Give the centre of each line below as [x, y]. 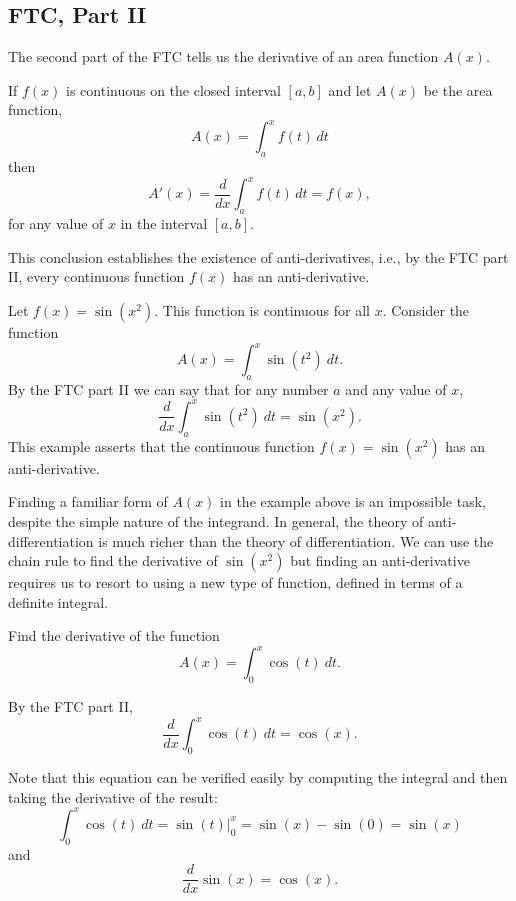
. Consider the [426, 309]
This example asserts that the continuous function [161, 445]
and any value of [396, 388]
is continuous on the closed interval [173, 89]
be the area [458, 89]
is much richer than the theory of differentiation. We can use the [296, 540]
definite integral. [58, 601]
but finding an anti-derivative [380, 560]
